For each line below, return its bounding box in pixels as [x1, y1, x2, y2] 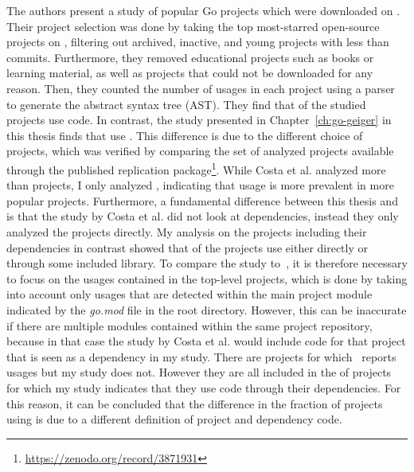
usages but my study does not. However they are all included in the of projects [6, 364, 392, 380]
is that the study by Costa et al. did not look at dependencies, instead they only [6, 208, 399, 224]
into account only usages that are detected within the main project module [6, 286, 373, 302]
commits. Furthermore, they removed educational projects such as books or [6, 49, 374, 65]
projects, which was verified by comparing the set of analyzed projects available [6, 142, 394, 159]
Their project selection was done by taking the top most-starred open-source [6, 18, 380, 34]
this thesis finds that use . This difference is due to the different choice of [6, 127, 363, 143]
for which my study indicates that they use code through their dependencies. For [6, 379, 401, 396]
